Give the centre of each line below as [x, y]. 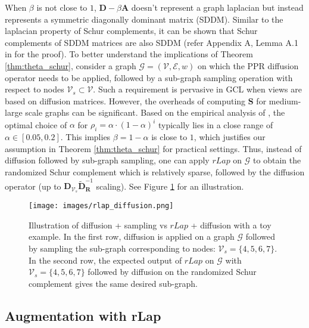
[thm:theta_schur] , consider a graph [71, 65]
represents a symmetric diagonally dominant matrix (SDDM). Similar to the [144, 19]
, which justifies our [230, 137]
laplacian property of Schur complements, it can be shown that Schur [131, 31]
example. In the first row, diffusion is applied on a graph [132, 236]
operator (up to [33, 186]
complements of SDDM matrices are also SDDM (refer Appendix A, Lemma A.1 [152, 42]
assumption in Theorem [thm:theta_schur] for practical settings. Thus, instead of [153, 148]
